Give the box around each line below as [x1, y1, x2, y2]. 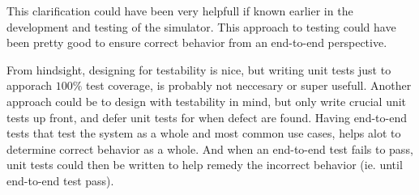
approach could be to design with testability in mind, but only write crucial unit [6, 92, 407, 109]
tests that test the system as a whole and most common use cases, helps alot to [6, 125, 401, 142]
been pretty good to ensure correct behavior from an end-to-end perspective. [6, 34, 387, 51]
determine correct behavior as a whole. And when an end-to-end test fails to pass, [6, 140, 413, 157]
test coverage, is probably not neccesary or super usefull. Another [86, 77, 412, 94]
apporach [6, 77, 53, 94]
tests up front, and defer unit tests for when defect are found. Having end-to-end [6, 108, 407, 125]
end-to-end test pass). [6, 172, 114, 189]
